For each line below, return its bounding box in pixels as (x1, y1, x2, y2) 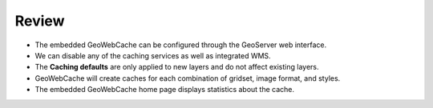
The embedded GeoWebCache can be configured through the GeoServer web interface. (34, 40, 327, 50)
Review (14, 12, 65, 30)
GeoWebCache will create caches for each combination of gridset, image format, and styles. (34, 73, 341, 83)
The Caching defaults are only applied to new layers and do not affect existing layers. (34, 62, 319, 72)
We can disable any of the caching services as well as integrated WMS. (34, 50, 272, 60)
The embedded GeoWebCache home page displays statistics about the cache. (34, 85, 295, 94)
